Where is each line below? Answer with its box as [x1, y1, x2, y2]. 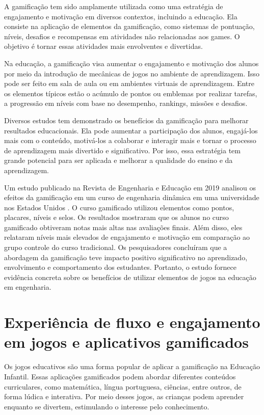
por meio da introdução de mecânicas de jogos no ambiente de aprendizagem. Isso [4, 68, 259, 78]
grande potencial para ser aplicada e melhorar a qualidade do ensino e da [4, 155, 233, 165]
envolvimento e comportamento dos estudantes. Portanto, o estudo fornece [4, 262, 236, 272]
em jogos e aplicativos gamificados [4, 331, 249, 352]
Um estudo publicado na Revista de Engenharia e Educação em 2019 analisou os [4, 182, 256, 192]
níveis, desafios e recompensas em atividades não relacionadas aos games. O [4, 31, 240, 41]
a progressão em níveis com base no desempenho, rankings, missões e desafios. [4, 98, 248, 108]
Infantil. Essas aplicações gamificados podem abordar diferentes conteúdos [4, 371, 236, 381]
